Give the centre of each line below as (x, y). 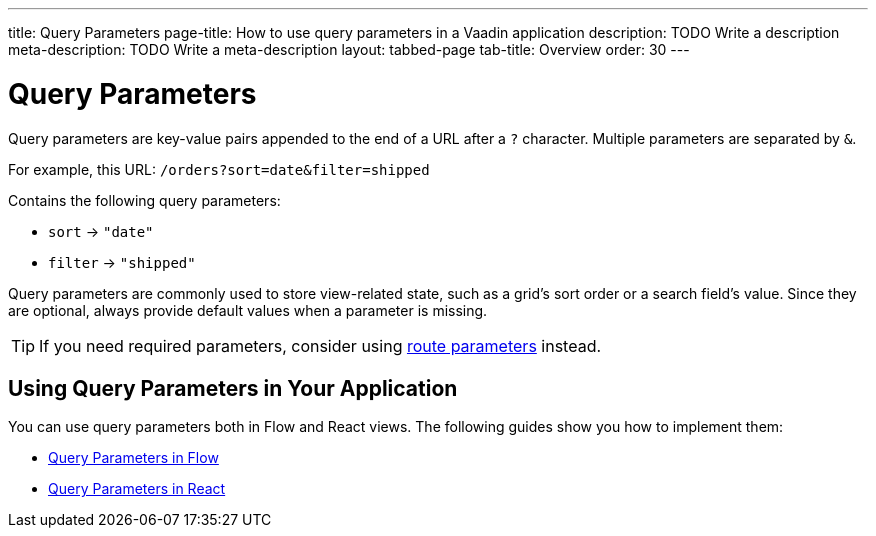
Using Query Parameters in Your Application (233, 388)
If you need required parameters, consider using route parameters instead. (320, 345)
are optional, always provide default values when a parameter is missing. (248, 310)
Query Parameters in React (137, 489)
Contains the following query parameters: (144, 200)
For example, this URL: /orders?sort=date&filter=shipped (219, 169)
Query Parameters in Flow (133, 458)
